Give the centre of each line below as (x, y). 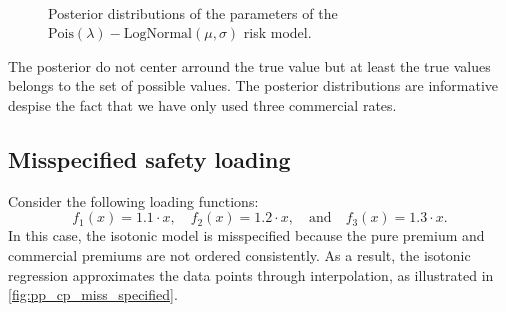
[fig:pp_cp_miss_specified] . (93, 294)
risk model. (277, 32)
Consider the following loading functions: (133, 200)
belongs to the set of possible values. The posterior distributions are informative (253, 85)
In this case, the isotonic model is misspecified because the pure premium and (246, 235)
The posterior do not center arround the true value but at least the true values (249, 65)
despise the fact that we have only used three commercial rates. (202, 104)
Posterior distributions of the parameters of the (193, 12)
